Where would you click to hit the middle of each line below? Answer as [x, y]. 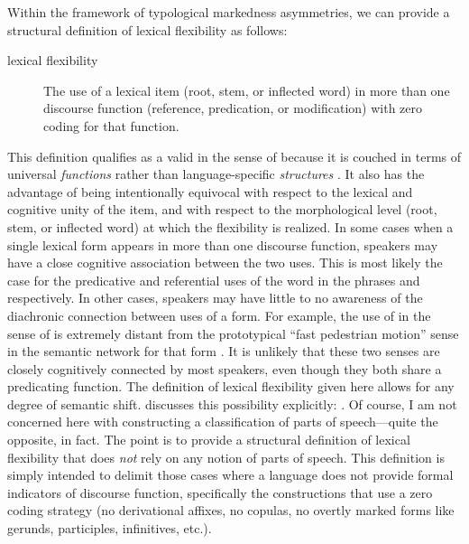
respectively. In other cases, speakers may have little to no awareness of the [215, 298]
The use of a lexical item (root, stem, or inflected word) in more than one [247, 90]
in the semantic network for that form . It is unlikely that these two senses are [224, 351]
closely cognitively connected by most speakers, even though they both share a [225, 368]
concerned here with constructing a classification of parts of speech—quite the [223, 422]
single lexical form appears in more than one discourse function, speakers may [223, 244]
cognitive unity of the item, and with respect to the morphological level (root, [222, 209]
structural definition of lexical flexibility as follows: [147, 29]
